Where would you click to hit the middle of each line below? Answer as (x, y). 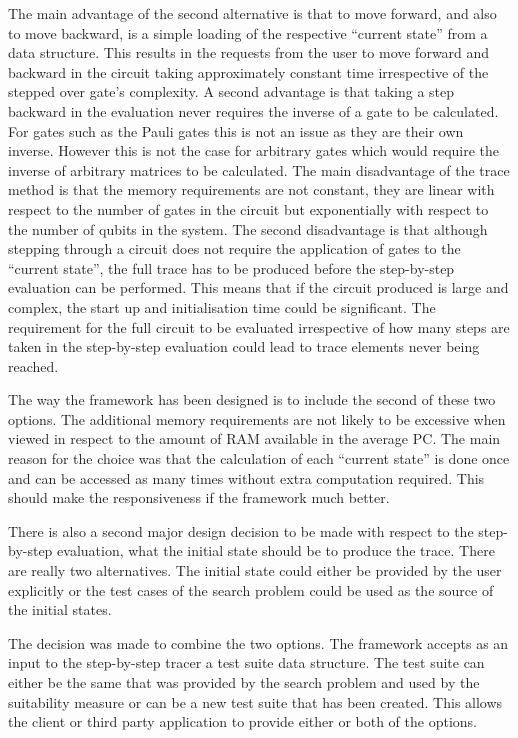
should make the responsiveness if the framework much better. (199, 497)
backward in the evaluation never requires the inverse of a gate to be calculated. (253, 110)
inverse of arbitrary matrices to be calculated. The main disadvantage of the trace (259, 169)
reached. (33, 365)
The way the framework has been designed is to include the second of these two (252, 399)
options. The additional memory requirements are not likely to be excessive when (257, 418)
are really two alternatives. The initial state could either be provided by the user (255, 570)
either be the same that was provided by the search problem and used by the (244, 682)
